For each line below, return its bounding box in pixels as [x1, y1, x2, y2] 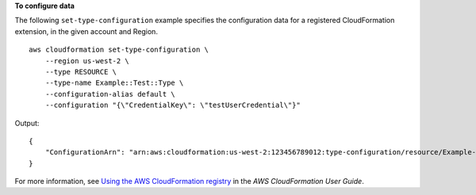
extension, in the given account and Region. [14, 26, 159, 36]
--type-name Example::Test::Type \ [44, 78, 184, 87]
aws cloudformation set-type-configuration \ [29, 45, 209, 55]
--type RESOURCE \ [44, 67, 117, 76]
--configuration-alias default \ [44, 90, 176, 98]
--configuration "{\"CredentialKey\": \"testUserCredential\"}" [44, 101, 301, 110]
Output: [14, 118, 40, 128]
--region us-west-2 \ [44, 56, 130, 65]
